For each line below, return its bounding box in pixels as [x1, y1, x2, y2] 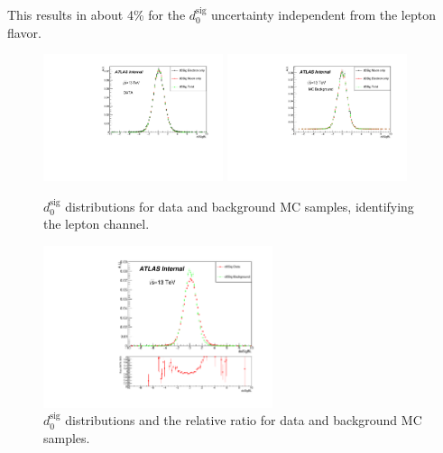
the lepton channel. [43, 214, 150, 233]
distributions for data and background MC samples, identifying [65, 196, 414, 215]
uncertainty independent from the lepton [210, 5, 436, 23]
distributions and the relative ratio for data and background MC [65, 411, 422, 430]
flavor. [7, 23, 42, 41]
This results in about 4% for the [7, 5, 186, 23]
